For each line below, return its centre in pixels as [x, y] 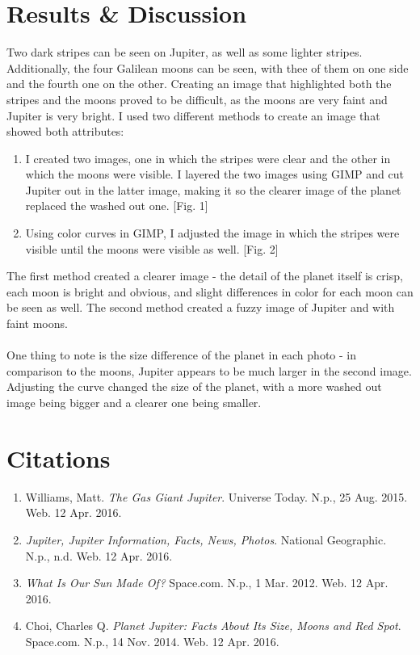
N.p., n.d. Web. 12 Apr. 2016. [99, 555]
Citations [59, 458]
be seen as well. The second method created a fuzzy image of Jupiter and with [201, 307]
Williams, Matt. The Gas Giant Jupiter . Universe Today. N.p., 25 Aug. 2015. [216, 496]
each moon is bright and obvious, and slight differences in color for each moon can [210, 291]
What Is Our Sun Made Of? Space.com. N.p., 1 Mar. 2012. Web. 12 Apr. [207, 583]
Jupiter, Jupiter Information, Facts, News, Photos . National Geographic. [206, 539]
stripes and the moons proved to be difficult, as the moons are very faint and [197, 99]
